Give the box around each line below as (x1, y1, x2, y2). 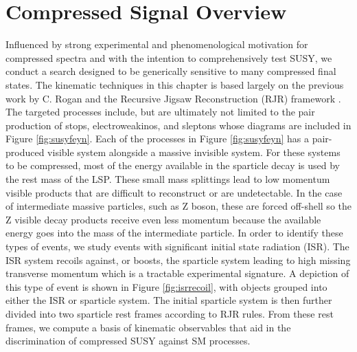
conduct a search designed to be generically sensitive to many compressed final (5, 64, 336, 78)
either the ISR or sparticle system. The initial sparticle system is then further (5, 293, 332, 307)
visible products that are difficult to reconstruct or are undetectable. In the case (5, 185, 343, 199)
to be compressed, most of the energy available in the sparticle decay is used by (5, 158, 341, 173)
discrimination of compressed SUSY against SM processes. (5, 333, 251, 348)
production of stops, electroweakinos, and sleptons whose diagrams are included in (5, 118, 352, 132)
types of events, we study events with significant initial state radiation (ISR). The (5, 239, 349, 254)
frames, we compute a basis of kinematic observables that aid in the (5, 320, 291, 334)
